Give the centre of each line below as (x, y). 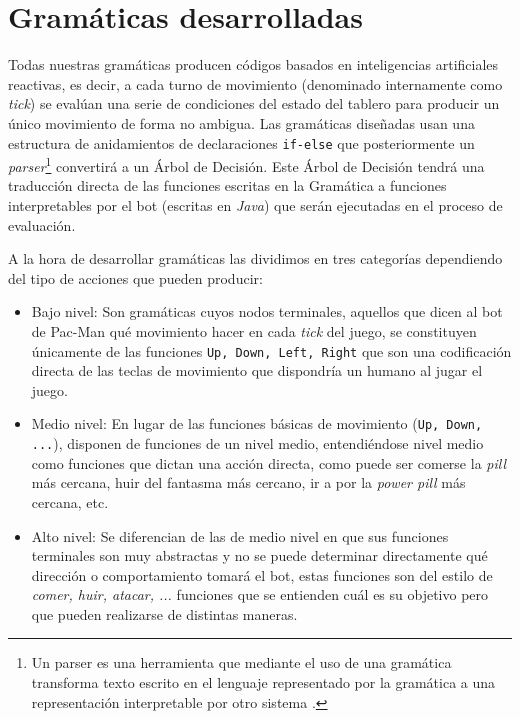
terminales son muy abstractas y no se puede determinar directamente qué (259, 555)
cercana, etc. (70, 501)
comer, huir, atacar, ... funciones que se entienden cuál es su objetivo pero (260, 594)
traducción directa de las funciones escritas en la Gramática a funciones (227, 185)
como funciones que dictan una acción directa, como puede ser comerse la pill (269, 462)
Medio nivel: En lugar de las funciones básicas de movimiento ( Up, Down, (257, 423)
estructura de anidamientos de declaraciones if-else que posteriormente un (241, 142)
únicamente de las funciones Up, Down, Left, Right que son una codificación (271, 350)
